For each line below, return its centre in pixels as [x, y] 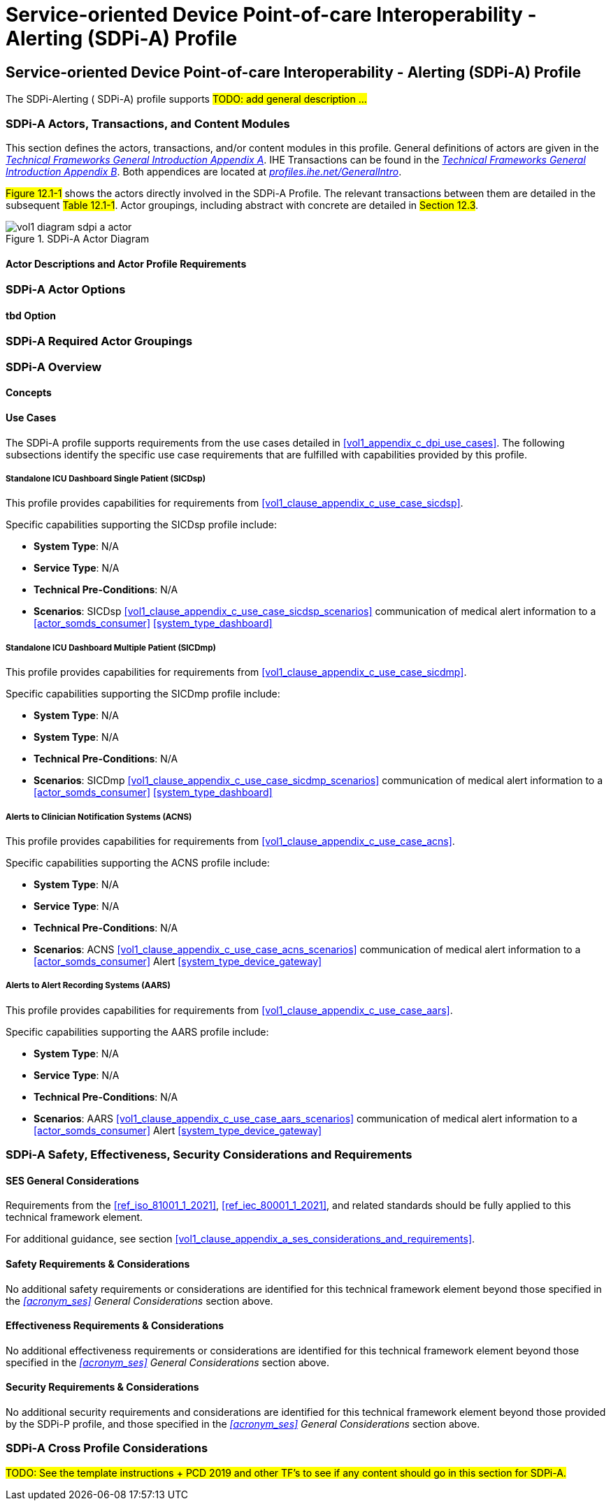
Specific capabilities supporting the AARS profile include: [137, 1031]
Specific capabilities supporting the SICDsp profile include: [141, 525]
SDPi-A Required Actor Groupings [99, 341]
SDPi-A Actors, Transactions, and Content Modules [148, 123]
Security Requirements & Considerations [102, 1387]
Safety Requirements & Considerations [98, 1264]
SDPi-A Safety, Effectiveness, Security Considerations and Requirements [209, 1155]
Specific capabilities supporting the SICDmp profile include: [143, 694]
